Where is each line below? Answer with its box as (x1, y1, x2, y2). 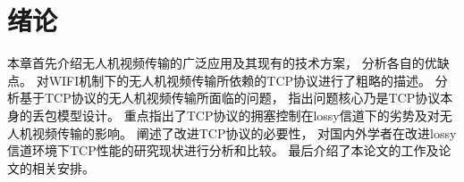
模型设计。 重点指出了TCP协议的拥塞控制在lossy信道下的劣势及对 (56, 105, 440, 124)
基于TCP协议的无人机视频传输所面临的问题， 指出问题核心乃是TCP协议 (19, 88, 441, 107)
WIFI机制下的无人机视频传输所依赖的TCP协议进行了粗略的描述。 (48, 70, 432, 89)
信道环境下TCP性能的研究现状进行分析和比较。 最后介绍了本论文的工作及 (7, 141, 439, 160)
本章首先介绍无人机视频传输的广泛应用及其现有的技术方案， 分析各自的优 (7, 54, 437, 72)
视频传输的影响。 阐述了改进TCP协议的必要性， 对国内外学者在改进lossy (31, 123, 457, 142)
